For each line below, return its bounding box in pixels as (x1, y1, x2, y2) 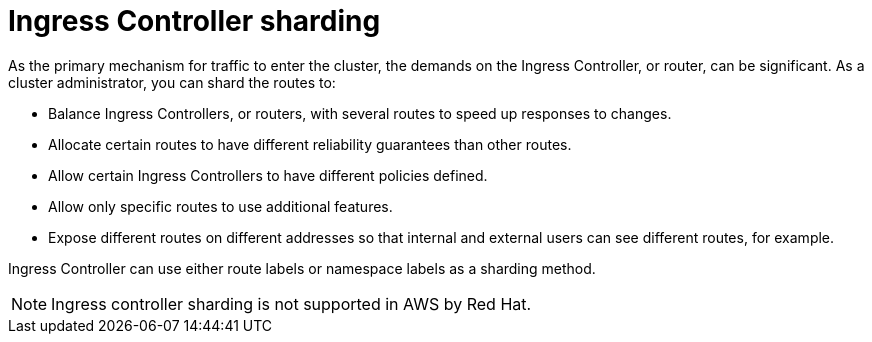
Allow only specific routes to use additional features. (48, 197, 393, 215)
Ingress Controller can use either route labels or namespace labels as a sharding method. (8, 259, 596, 277)
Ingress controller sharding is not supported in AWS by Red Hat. (51, 293, 532, 314)
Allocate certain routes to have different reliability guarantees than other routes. (48, 135, 572, 153)
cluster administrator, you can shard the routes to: (8, 73, 336, 91)
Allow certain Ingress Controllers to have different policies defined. (48, 166, 488, 184)
